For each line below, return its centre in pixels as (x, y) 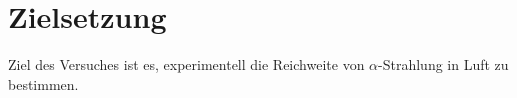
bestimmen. (43, 83)
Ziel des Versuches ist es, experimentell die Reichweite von (186, 64)
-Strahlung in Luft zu (443, 64)
